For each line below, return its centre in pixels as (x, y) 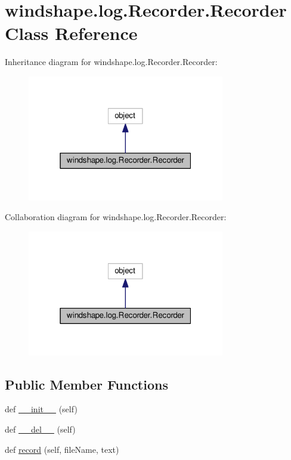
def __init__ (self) (41, 409)
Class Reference (71, 33)
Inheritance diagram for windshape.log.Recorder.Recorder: (111, 62)
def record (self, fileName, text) (62, 449)
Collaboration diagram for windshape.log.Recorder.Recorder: (116, 217)
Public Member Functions (86, 384)
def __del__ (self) (40, 429)
